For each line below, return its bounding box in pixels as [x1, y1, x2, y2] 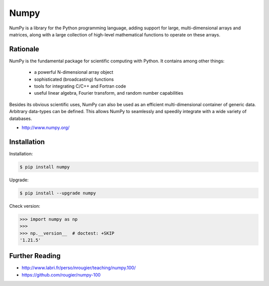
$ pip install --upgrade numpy [19, 190, 97, 196]
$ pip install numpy [19, 164, 70, 169]
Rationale [9, 45, 39, 53]
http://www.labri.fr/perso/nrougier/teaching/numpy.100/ [21, 265, 136, 271]
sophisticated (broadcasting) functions [34, 76, 114, 82]
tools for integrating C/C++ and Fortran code [34, 83, 127, 89]
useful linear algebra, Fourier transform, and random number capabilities [34, 90, 184, 96]
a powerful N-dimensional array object [34, 69, 114, 75]
